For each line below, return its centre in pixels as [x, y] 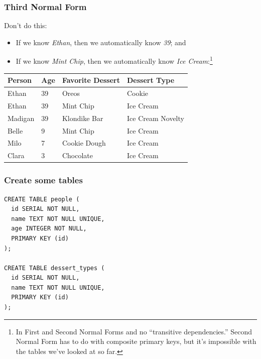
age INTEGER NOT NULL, [49, 229]
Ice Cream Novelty [156, 118]
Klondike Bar [83, 118]
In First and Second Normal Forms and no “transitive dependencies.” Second [134, 331]
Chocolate [77, 155]
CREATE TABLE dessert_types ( [54, 268]
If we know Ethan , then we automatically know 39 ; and [101, 42]
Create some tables [43, 180]
